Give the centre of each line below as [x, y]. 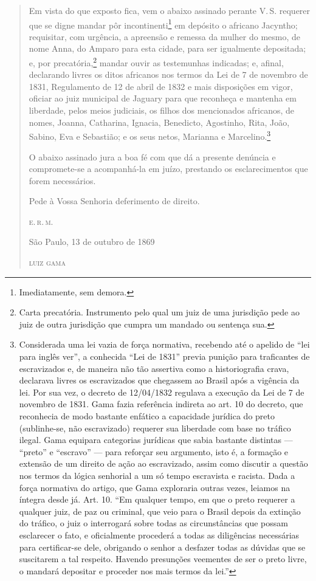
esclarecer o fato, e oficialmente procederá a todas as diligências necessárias [159, 535]
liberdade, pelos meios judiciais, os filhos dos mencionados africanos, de [162, 110]
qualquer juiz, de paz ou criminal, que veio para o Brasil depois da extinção [160, 511]
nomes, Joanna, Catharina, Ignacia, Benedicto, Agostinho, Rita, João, [159, 122]
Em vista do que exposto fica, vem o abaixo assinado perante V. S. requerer [170, 10]
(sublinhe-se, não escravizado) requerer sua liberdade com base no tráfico [155, 428]
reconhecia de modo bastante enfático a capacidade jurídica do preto [147, 416]
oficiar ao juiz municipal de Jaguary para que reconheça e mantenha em [163, 98]
